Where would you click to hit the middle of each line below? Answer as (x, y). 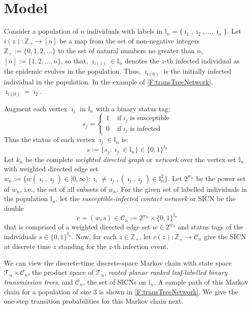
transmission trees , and (38, 281)
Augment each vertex (36, 108)
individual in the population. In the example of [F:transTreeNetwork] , (109, 81)
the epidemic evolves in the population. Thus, (72, 71)
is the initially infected (197, 71)
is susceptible (150, 118)
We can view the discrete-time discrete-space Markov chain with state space (118, 262)
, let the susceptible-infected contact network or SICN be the (146, 198)
